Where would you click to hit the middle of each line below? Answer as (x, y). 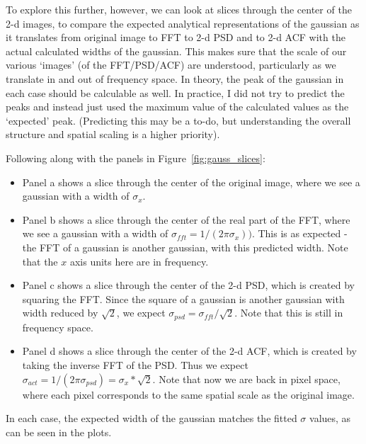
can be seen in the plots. (59, 432)
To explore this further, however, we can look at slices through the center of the (179, 9)
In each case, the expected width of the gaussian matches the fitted (151, 418)
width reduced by (60, 313)
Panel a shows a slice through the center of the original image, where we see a (191, 182)
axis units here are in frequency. (139, 261)
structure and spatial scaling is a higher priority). (113, 134)
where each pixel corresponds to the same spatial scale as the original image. (188, 394)
